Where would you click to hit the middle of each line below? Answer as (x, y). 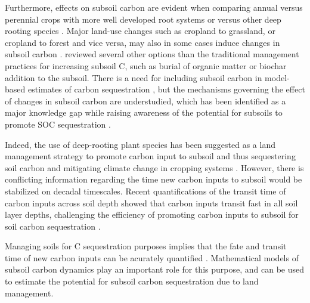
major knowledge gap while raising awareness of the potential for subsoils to (144, 112)
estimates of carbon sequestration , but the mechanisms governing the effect (166, 89)
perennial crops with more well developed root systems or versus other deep (143, 19)
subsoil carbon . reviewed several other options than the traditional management (152, 54)
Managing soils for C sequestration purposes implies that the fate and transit (146, 246)
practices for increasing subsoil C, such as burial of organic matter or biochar (146, 65)
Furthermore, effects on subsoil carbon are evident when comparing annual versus (154, 7)
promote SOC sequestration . (58, 124)
